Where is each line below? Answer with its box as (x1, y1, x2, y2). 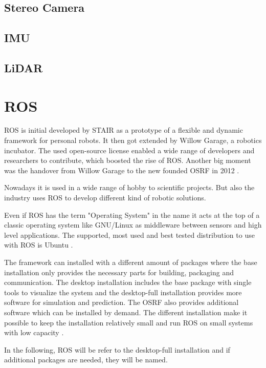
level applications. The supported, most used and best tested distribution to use (4, 229, 255, 240)
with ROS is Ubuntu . (4, 239, 73, 250)
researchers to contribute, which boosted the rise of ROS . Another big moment (4, 155, 251, 166)
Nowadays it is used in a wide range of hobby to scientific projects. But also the (4, 182, 255, 193)
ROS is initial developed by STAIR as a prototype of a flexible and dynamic (4, 125, 243, 135)
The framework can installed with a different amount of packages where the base (4, 257, 257, 267)
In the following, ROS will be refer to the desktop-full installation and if (4, 344, 230, 355)
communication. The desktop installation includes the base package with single (4, 277, 252, 288)
